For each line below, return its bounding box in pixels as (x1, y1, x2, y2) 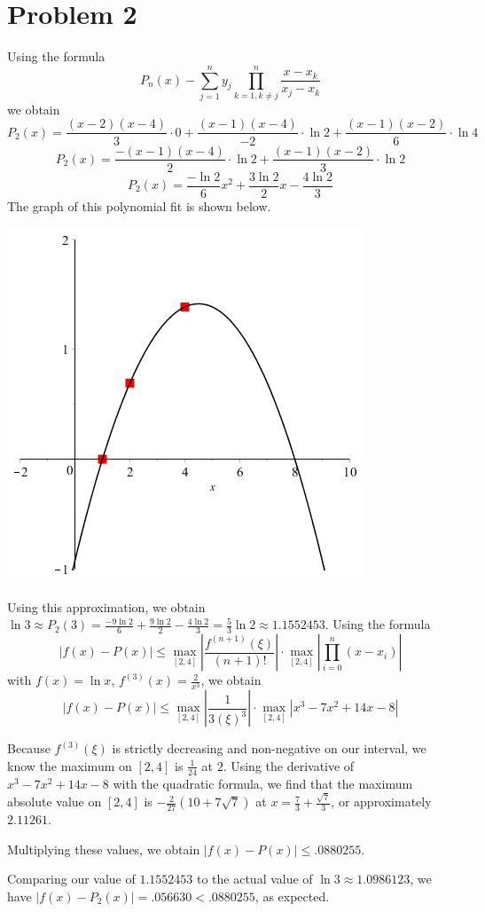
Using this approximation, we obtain (7, 597, 206, 616)
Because (7, 739, 51, 758)
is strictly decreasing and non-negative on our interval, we (112, 739, 426, 758)
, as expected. (254, 886, 330, 905)
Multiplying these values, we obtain (7, 839, 200, 858)
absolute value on (7, 792, 102, 811)
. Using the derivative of (223, 756, 355, 774)
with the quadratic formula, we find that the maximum (113, 774, 413, 792)
